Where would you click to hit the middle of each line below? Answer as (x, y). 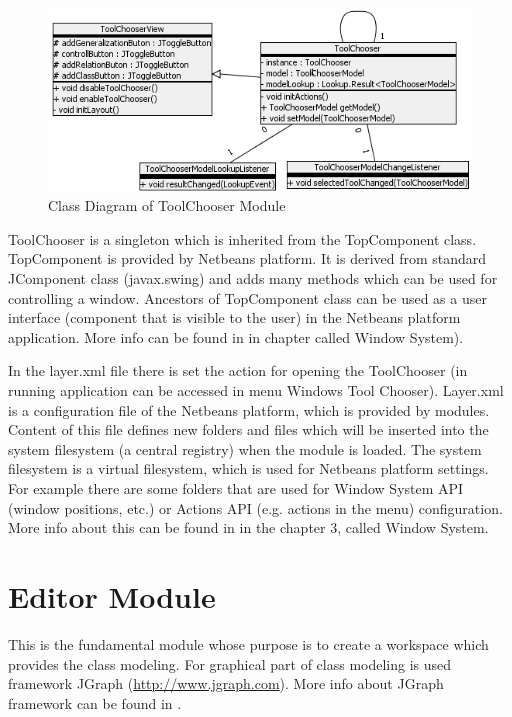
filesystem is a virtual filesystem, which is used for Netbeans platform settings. (248, 468)
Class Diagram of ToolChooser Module (167, 205)
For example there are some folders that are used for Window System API (236, 488)
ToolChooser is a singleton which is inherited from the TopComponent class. (242, 238)
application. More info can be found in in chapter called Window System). (236, 336)
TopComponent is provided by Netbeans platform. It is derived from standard (247, 258)
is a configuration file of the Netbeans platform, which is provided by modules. (249, 409)
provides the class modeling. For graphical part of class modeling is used (230, 663)
